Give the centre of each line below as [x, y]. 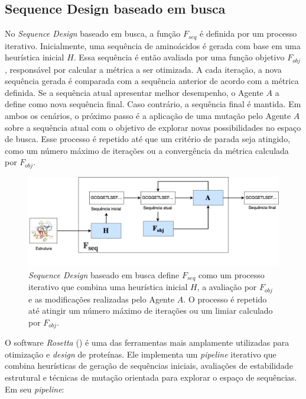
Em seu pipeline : [35, 389]
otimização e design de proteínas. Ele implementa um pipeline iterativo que [141, 354]
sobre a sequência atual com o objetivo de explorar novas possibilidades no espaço [153, 127]
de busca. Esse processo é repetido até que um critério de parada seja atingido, [148, 139]
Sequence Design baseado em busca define [104, 274]
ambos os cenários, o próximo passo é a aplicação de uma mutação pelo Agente [148, 116]
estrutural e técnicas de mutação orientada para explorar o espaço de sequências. [151, 377]
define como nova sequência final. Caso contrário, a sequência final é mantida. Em [153, 104]
